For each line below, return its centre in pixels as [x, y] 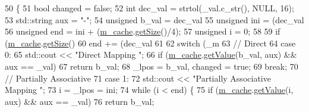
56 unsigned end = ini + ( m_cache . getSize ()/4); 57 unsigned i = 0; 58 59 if [143, 31]
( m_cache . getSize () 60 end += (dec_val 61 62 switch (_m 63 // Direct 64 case [150, 43]
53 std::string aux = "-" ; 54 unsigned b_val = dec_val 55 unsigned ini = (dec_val [154, 19]
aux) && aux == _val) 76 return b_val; [80, 101]
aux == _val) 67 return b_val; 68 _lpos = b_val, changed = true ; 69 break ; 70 [152, 66]
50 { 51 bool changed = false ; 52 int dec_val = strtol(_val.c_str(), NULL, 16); [149, 8]
